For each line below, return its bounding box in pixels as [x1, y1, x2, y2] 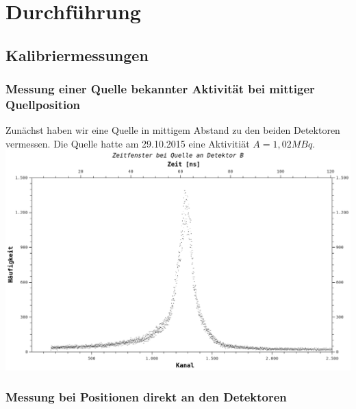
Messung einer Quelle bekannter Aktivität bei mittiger [5, 80, 315, 97]
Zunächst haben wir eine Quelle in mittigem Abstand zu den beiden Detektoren [5, 123, 340, 137]
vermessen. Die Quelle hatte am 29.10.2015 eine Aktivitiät [5, 136, 250, 150]
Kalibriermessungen [5, 44, 149, 65]
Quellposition [5, 96, 81, 113]
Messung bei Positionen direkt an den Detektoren [5, 388, 287, 406]
